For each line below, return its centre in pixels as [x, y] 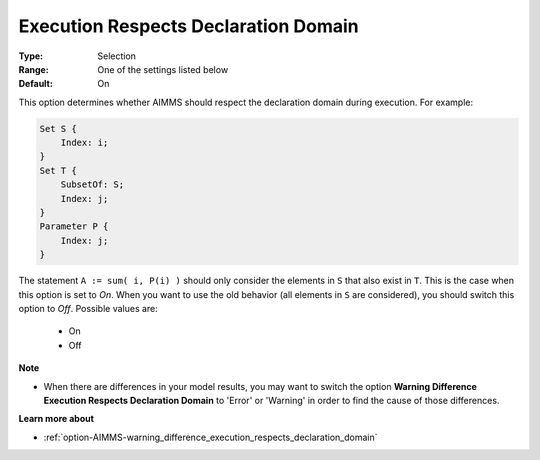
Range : [33, 69]
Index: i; [84, 143]
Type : [31, 56]
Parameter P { [74, 226]
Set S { [58, 128]
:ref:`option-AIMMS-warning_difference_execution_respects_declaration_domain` [210, 437]
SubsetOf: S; [92, 184]
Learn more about [56, 419]
